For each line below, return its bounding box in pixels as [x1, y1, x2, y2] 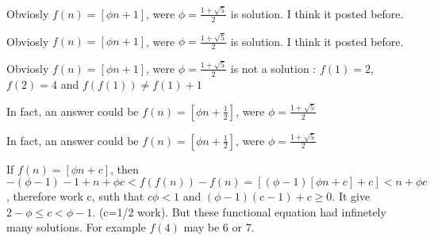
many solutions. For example [6, 219, 146, 235]
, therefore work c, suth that [6, 188, 144, 205]
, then [110, 160, 139, 177]
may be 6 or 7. [183, 219, 255, 235]
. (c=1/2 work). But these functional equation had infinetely [92, 203, 386, 220]
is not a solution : [230, 59, 317, 76]
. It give [332, 188, 371, 205]
